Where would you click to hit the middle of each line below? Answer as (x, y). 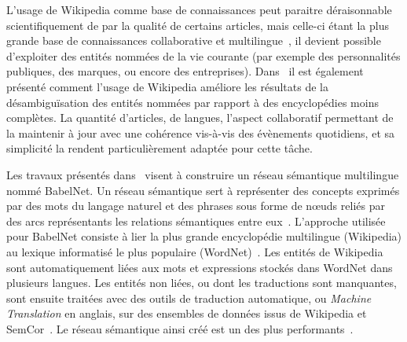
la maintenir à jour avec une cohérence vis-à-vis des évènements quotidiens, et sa (201, 132)
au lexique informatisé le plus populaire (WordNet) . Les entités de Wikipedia (195, 251)
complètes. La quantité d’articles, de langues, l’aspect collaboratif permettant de (200, 118)
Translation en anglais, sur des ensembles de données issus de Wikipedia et (187, 313)
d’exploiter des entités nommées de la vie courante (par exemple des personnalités (203, 55)
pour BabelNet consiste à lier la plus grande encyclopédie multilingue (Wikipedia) (204, 236)
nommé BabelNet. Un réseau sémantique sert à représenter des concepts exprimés (203, 190)
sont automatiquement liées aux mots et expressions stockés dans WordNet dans (200, 267)
